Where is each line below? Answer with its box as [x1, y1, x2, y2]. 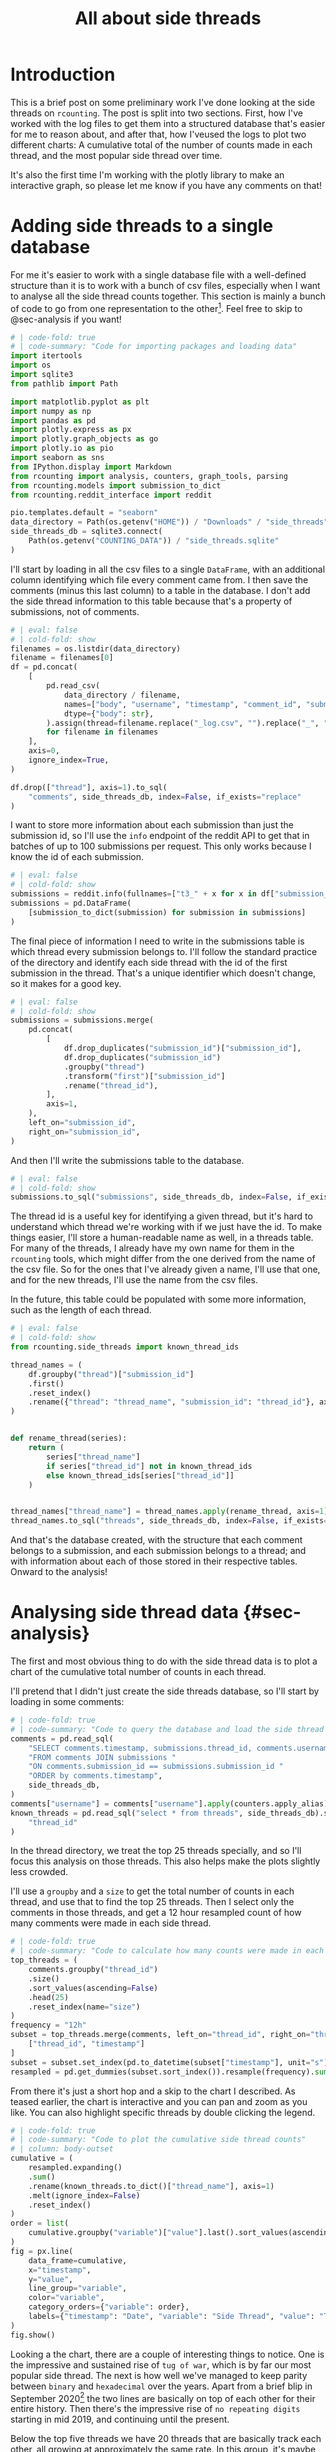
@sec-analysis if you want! [10, 313, 122, 325]
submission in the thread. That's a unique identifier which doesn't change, [10, 967, 317, 979]
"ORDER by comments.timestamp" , [28, 1771, 163, 1781]
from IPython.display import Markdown [10, 462, 172, 472]
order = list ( [10, 2218, 70, 2229]
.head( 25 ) [28, 1992, 70, 2002]
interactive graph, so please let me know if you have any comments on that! [10, 179, 322, 191]
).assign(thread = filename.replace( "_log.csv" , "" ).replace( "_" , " [46, 718, 329, 728]
